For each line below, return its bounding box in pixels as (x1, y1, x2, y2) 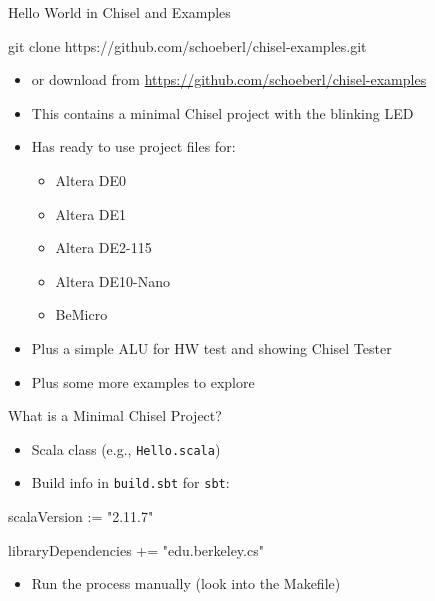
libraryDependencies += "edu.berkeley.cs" (8, 539, 264, 560)
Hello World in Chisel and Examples (8, 2, 231, 22)
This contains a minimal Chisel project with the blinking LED (31, 102, 414, 123)
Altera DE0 (55, 169, 127, 190)
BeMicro (55, 304, 108, 325)
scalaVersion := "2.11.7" (8, 506, 154, 527)
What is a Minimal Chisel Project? (8, 405, 222, 426)
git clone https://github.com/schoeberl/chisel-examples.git (8, 35, 367, 56)
